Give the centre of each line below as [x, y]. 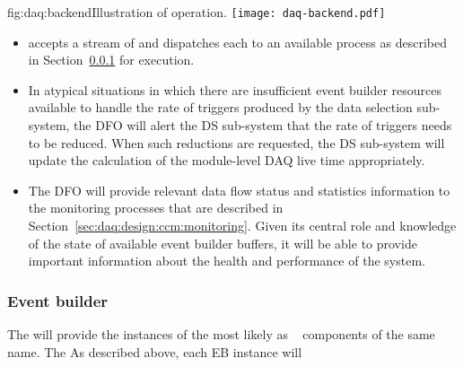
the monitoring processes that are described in [156, 208]
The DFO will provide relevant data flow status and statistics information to [239, 190]
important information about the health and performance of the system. [227, 261]
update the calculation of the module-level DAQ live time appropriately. [227, 160]
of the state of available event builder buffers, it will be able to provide [223, 243]
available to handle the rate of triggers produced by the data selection [220, 107]
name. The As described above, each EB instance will [155, 351]
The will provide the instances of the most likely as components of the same [221, 334]
